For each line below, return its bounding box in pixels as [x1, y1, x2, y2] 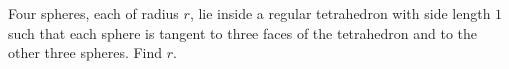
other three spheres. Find [8, 42, 163, 63]
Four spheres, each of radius [8, 3, 179, 23]
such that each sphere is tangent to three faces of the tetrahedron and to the [8, 22, 478, 43]
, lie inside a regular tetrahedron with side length [189, 3, 491, 23]
